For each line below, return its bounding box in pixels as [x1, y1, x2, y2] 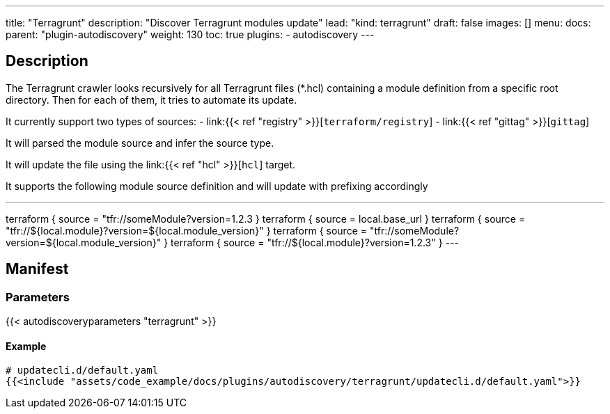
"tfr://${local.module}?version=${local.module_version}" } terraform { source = [6, 224, 368, 237]
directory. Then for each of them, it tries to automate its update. [6, 93, 297, 106]
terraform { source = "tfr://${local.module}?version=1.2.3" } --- [171, 236, 459, 248]
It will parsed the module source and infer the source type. [6, 136, 274, 149]
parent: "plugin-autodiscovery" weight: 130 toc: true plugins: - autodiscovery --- [6, 29, 375, 40]
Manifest [6, 260, 69, 278]
